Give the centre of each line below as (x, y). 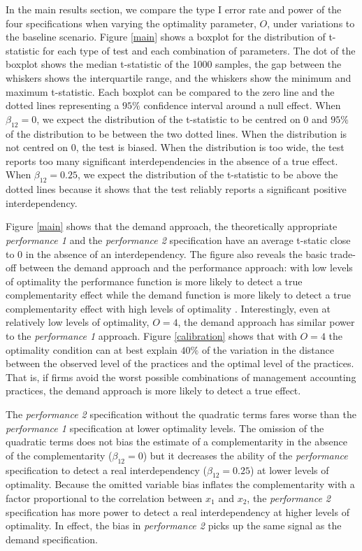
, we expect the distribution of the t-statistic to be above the (208, 174)
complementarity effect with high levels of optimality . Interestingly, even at (168, 308)
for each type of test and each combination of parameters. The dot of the (199, 50)
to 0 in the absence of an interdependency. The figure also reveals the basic (166, 253)
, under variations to (311, 23)
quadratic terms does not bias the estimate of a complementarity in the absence (176, 442)
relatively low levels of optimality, (78, 322)
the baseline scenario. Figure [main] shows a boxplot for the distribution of (166, 37)
